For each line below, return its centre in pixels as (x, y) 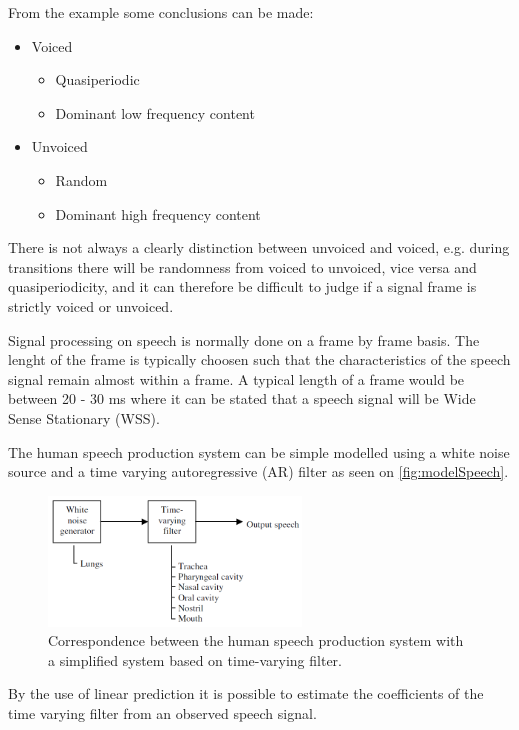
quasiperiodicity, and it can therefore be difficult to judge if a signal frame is (242, 286)
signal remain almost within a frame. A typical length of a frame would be (236, 378)
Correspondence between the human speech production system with (256, 640)
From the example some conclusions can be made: (161, 12)
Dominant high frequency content (158, 213)
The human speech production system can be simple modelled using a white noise (259, 451)
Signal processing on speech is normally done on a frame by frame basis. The (244, 339)
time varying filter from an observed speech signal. (162, 712)
